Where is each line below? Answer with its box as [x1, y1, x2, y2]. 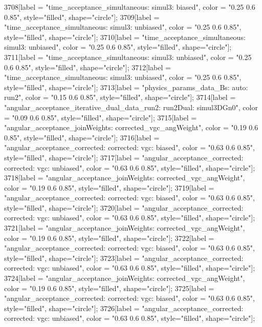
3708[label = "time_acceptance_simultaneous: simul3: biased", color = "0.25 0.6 [4, 2, 255, 12]
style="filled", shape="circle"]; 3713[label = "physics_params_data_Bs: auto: [4, 81, 248, 92]
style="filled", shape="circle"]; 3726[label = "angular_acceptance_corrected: [4, 302, 244, 313]
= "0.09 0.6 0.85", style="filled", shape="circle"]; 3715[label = [4, 112, 197, 122]
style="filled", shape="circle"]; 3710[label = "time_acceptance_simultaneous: [4, 31, 246, 42]
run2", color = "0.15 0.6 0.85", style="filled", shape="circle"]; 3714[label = [4, 92, 236, 103]
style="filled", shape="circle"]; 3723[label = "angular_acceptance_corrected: [4, 252, 244, 263]
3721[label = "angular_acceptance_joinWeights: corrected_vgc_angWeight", [4, 222, 245, 233]
